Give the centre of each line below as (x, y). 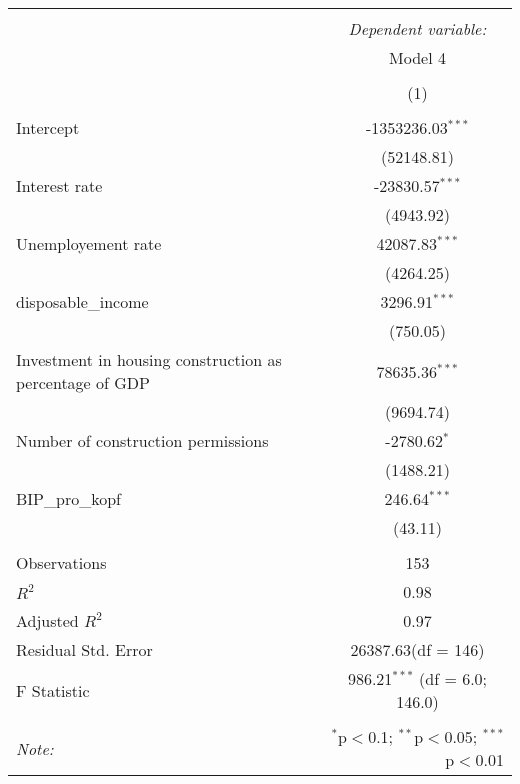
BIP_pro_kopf (68, 498)
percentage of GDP (83, 382)
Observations (61, 562)
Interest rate (59, 185)
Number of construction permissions (142, 440)
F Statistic (53, 690)
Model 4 (417, 57)
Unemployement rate (89, 243)
